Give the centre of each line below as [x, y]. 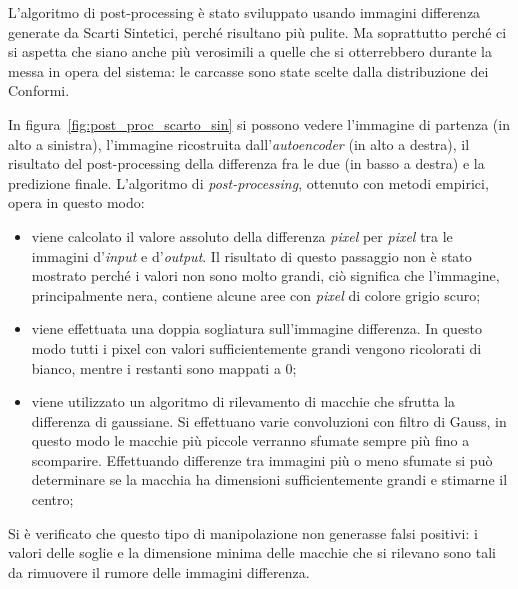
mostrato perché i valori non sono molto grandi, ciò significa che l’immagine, [265, 275]
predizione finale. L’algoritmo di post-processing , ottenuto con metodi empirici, [248, 182]
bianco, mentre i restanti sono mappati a [156, 367]
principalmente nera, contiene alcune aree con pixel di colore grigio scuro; [256, 294]
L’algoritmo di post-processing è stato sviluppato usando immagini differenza [244, 12]
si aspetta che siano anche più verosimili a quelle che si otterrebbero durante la [250, 51]
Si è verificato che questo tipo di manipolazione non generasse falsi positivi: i [243, 532]
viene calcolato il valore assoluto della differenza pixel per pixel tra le [242, 235]
